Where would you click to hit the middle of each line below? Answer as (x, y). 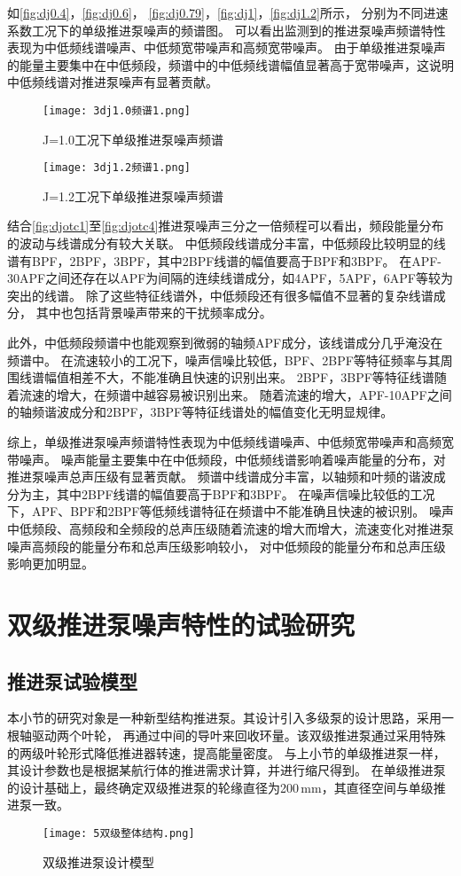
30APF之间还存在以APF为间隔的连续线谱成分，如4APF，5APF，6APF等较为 (230, 278)
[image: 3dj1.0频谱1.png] (117, 110)
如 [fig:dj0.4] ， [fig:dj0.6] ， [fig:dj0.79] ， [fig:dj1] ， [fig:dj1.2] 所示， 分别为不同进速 (228, 12)
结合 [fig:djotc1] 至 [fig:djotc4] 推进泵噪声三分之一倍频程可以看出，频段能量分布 (226, 226)
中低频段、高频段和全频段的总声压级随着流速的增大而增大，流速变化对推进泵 (230, 528)
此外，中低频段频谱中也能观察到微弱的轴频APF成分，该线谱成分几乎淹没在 (225, 343)
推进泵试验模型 (72, 680)
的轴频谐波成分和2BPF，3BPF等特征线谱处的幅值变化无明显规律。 (200, 412)
